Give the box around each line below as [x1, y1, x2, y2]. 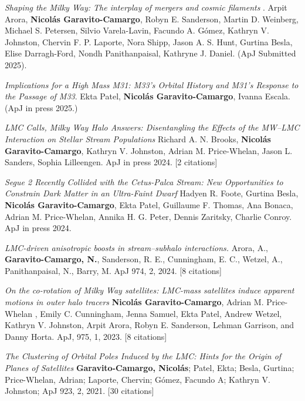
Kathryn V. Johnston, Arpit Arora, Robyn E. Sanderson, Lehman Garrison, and [5, 319, 294, 331]
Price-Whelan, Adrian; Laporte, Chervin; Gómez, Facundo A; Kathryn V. [5, 373, 270, 385]
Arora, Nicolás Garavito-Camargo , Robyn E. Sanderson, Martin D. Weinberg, [5, 12, 299, 25]
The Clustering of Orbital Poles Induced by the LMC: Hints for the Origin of [5, 350, 282, 362]
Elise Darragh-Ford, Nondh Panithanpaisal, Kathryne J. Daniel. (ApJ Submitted [5, 47, 296, 59]
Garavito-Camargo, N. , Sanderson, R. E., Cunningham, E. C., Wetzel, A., [5, 253, 283, 265]
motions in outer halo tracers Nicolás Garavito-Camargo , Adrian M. [5, 296, 264, 308]
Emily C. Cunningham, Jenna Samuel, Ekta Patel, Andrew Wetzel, [40, 307, 282, 319]
